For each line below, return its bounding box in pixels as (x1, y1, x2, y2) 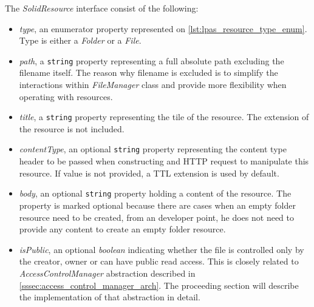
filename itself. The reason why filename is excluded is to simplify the (19, 66, 278, 79)
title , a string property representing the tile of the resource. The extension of (19, 110, 309, 123)
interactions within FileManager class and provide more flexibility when (19, 78, 287, 91)
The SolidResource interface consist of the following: (5, 2, 199, 14)
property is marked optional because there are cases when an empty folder (19, 198, 296, 211)
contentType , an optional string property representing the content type (19, 143, 287, 155)
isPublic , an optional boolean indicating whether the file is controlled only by (19, 243, 304, 255)
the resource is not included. (19, 122, 125, 135)
